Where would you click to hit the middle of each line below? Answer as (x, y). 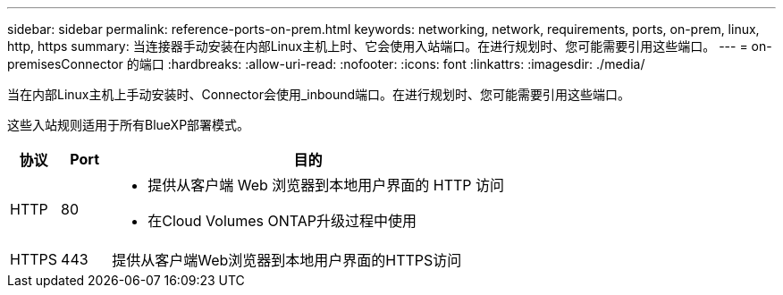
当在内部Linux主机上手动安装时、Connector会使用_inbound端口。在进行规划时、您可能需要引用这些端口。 (319, 94)
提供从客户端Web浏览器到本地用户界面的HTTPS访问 (287, 260)
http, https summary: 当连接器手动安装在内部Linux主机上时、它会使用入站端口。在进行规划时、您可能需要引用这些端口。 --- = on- (390, 46)
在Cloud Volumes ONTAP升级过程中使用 (282, 221)
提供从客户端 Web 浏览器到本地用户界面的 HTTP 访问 (326, 185)
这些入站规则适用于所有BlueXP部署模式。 (129, 125)
